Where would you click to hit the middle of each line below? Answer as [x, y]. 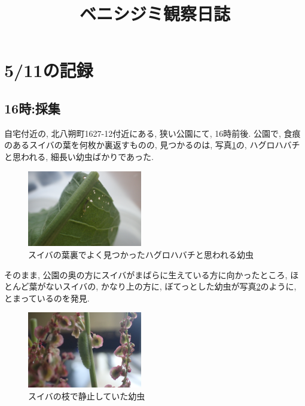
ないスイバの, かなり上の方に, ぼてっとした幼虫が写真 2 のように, [171, 286]
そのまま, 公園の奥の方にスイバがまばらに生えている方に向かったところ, [146, 274]
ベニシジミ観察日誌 [155, 13]
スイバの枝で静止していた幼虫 [87, 396]
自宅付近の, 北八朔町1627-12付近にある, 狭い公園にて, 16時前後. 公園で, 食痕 [152, 133]
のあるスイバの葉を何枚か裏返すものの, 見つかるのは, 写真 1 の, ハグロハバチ [152, 145]
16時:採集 [32, 108]
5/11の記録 [49, 70]
